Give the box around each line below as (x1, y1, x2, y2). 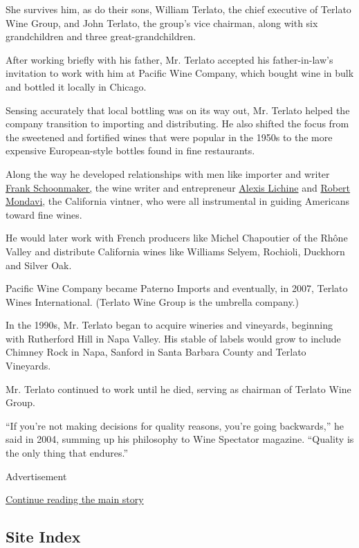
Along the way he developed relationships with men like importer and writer (6, 166, 330, 181)
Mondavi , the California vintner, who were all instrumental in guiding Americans (6, 194, 350, 208)
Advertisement (6, 468, 67, 483)
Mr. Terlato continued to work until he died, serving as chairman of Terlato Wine (6, 381, 351, 396)
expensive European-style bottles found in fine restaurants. (6, 143, 255, 158)
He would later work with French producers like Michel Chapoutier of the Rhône (6, 230, 348, 245)
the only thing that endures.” (6, 446, 129, 460)
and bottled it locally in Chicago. (6, 79, 147, 93)
